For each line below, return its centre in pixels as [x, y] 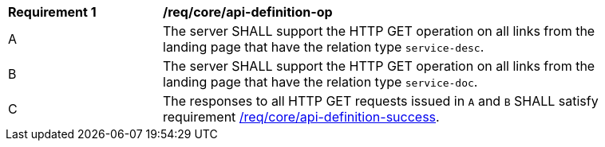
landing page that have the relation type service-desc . [324, 47]
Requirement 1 [52, 12]
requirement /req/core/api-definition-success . [301, 117]
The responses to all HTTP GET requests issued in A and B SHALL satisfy [381, 101]
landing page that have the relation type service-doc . [320, 82]
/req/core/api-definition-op [248, 12]
